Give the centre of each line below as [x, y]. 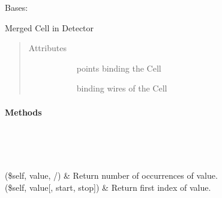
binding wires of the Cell [122, 88]
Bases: [16, 7]
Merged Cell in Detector [49, 27]
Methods [23, 112]
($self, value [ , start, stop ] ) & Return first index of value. [108, 187]
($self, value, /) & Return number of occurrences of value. [111, 175]
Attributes [47, 48]
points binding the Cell [119, 68]
